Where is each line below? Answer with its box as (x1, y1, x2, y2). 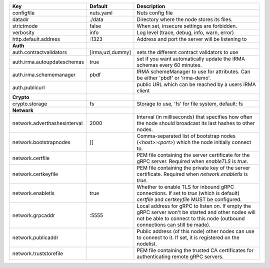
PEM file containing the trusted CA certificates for (136, 247, 254, 253)
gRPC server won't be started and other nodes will (136, 209, 256, 215)
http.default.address (12, 35, 60, 42)
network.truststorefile (12, 250, 63, 257)
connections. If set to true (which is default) (136, 190, 240, 196)
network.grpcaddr (12, 212, 55, 218)
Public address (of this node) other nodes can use (136, 228, 254, 234)
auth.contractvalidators (12, 49, 67, 55)
